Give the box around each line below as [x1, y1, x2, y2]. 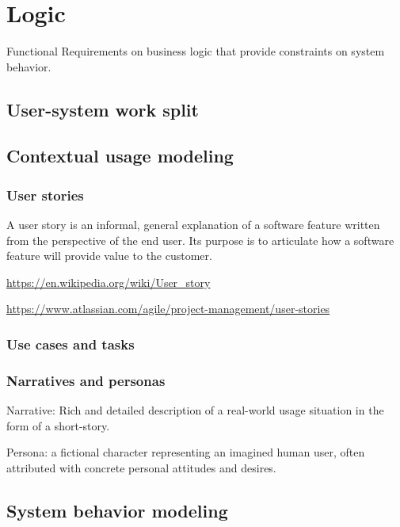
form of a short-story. [6, 417, 110, 433]
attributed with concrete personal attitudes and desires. [6, 459, 276, 475]
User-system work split [6, 97, 199, 121]
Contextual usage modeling [6, 143, 234, 168]
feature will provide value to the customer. [6, 247, 212, 264]
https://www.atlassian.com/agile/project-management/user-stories [6, 300, 330, 317]
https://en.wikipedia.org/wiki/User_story [6, 273, 211, 290]
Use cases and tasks [6, 334, 135, 353]
